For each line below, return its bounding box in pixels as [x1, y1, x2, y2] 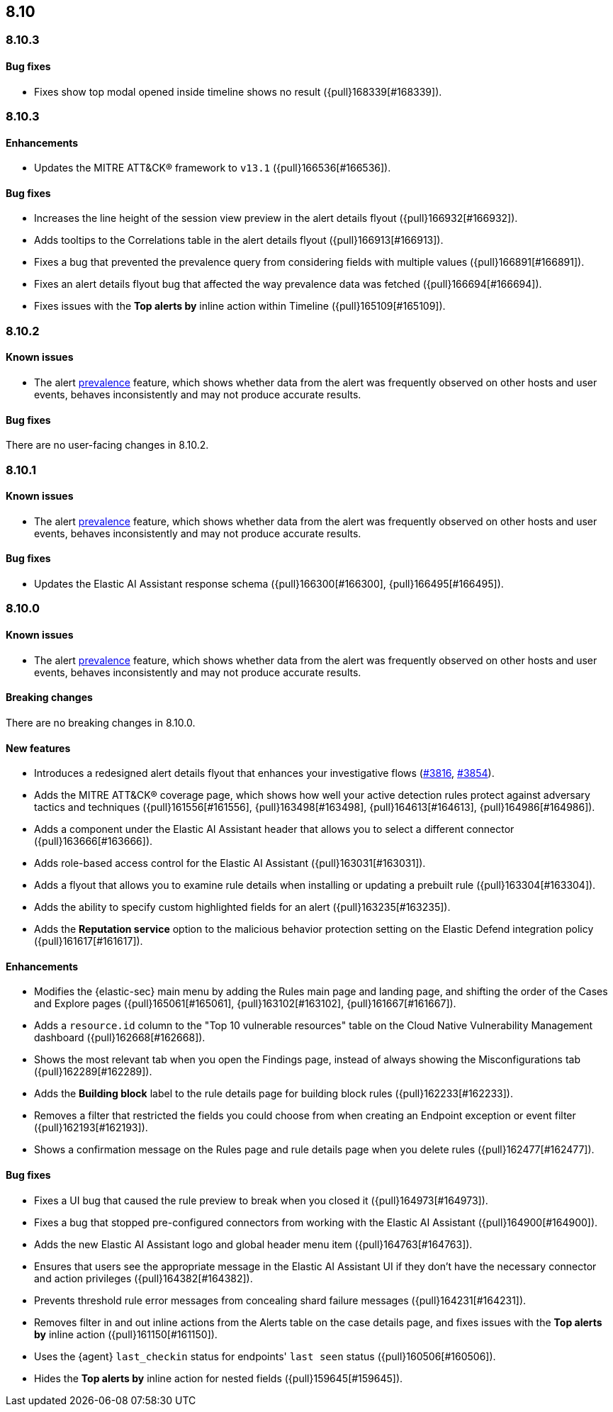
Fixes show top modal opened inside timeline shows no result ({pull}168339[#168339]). [34, 85, 442, 98]
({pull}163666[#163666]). [34, 835, 153, 848]
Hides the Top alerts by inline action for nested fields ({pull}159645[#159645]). [34, 1372, 403, 1384]
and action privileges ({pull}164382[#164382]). [34, 1272, 253, 1284]
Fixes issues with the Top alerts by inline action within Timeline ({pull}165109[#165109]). [34, 300, 446, 313]
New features [6, 741, 71, 754]
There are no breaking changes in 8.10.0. [6, 716, 196, 729]
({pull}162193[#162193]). [34, 1121, 148, 1134]
